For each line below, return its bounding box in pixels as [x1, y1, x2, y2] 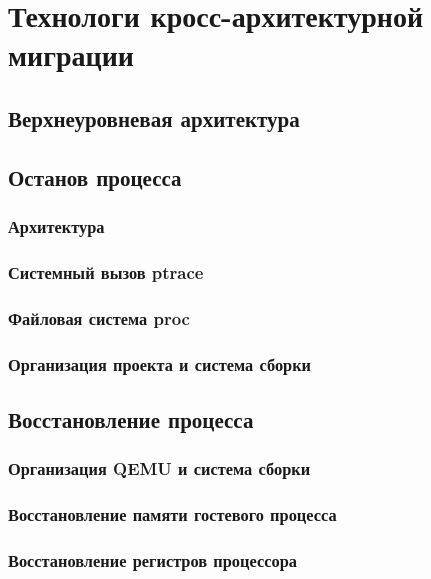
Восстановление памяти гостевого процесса [8, 502, 337, 527]
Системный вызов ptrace [8, 259, 204, 284]
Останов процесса [8, 161, 182, 192]
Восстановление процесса [8, 403, 254, 434]
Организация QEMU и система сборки [8, 456, 311, 481]
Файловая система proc [8, 305, 190, 330]
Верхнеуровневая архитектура [8, 102, 300, 133]
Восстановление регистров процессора [8, 547, 297, 572]
